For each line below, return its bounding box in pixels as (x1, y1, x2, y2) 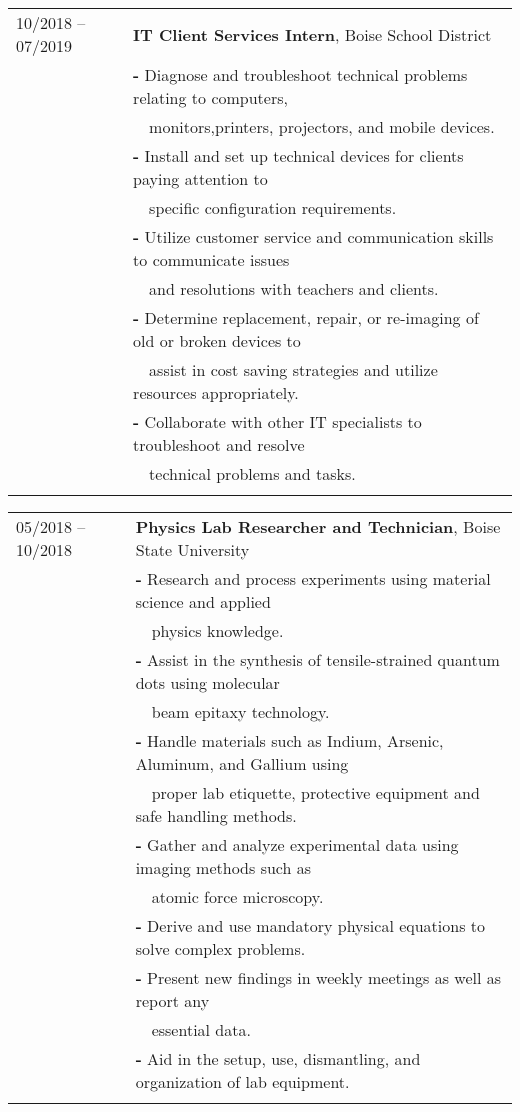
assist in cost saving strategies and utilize (149, 358, 438, 381)
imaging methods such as (135, 856, 312, 879)
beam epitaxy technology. (151, 700, 330, 723)
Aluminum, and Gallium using (135, 752, 349, 775)
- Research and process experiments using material (135, 567, 491, 590)
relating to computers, (133, 86, 288, 109)
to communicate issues (133, 248, 290, 271)
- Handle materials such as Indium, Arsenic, (135, 729, 444, 752)
